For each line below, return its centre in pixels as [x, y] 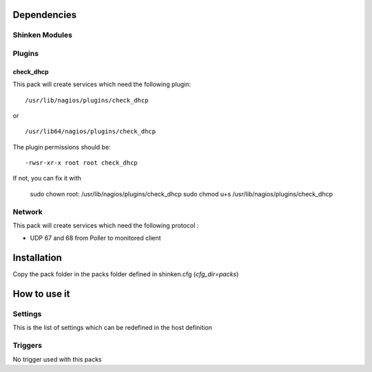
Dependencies [45, 15]
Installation [37, 258]
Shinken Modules [42, 35]
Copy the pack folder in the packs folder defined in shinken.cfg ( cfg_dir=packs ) [126, 274]
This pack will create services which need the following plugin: [102, 84]
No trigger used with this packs [58, 359]
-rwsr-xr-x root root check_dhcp [81, 163]
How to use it [41, 294]
